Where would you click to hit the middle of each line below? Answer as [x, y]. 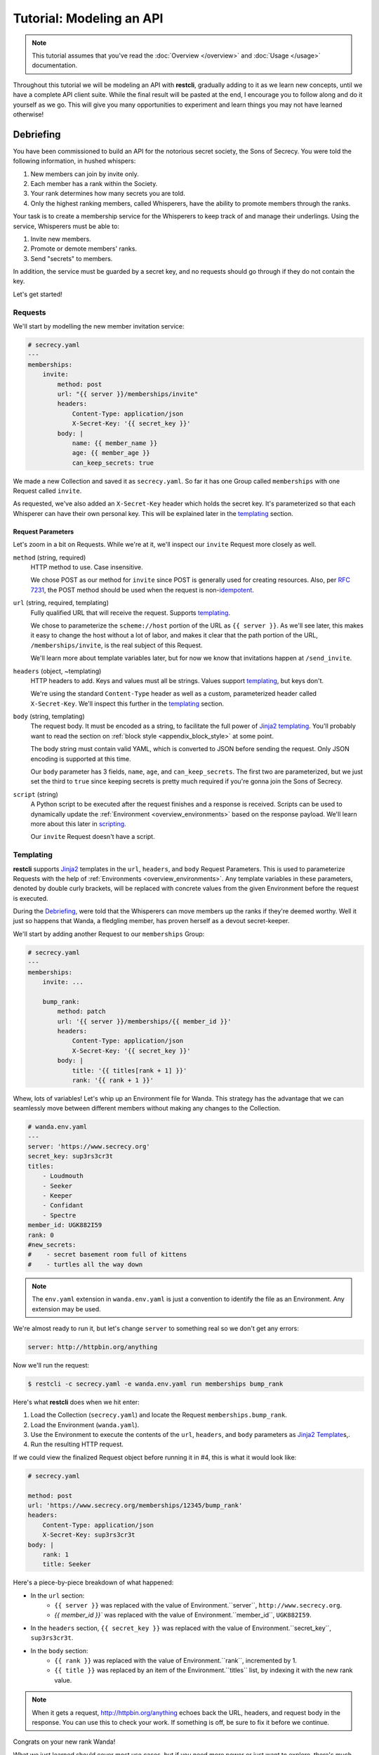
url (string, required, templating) [61, 603]
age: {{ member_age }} [111, 453]
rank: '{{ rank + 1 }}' [113, 1080]
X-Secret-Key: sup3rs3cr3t [89, 1535]
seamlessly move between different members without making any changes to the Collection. [147, 1108]
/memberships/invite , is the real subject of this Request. [117, 645]
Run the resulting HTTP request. [77, 1444]
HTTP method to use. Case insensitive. [87, 567]
